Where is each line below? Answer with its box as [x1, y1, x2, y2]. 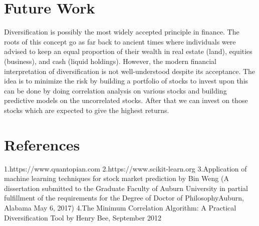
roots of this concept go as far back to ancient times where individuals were [4, 36, 236, 46]
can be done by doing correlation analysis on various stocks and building [4, 85, 227, 95]
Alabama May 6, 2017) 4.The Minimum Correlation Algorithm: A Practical [4, 202, 236, 212]
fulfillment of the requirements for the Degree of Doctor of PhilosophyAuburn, [4, 192, 244, 203]
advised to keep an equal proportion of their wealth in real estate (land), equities [4, 46, 252, 56]
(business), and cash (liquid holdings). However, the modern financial [4, 55, 217, 66]
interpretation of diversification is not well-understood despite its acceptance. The [4, 65, 255, 76]
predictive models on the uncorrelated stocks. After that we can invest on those [4, 95, 248, 105]
